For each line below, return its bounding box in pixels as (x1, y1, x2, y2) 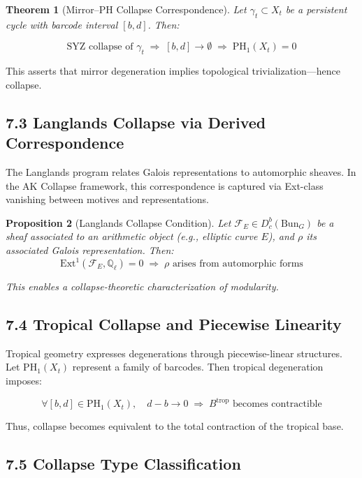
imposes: (6, 373, 42, 388)
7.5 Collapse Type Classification (6, 453, 241, 475)
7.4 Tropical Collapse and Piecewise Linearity (6, 313, 342, 335)
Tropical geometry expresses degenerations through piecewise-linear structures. (6, 345, 342, 360)
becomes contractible (233, 399, 322, 410)
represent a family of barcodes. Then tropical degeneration (72, 359, 324, 374)
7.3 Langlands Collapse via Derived (6, 111, 266, 133)
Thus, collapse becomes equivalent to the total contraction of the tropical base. (6, 419, 344, 433)
